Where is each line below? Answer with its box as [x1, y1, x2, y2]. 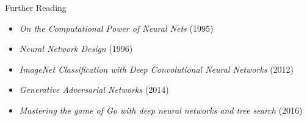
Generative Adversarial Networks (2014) [19, 83, 169, 96]
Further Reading [5, 1, 67, 13]
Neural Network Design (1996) [19, 42, 133, 55]
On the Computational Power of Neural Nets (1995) [19, 21, 214, 34]
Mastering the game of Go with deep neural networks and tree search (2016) [19, 103, 303, 116]
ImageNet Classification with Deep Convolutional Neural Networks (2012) [19, 62, 294, 75]
